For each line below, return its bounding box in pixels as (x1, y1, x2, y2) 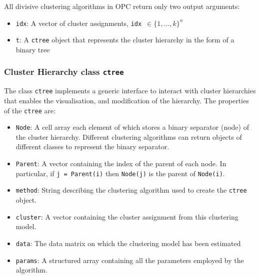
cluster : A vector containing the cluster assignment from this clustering (15, 211, 238, 222)
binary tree (15, 44, 50, 54)
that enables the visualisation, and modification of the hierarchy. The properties (4, 95, 249, 105)
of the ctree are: (4, 105, 56, 115)
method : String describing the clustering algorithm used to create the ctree (15, 185, 247, 195)
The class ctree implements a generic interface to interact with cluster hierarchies (4, 85, 256, 96)
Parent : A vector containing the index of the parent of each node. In (15, 158, 226, 169)
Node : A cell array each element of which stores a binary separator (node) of (15, 122, 249, 132)
